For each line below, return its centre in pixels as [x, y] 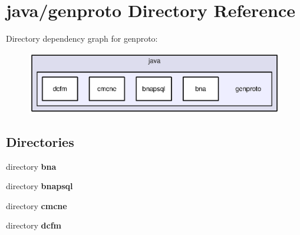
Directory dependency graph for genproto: [82, 38]
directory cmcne [37, 205]
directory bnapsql [39, 186]
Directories [40, 141]
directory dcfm [34, 225]
